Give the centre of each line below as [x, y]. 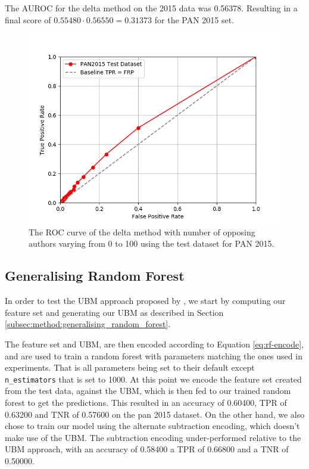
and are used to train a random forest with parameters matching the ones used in [154, 355]
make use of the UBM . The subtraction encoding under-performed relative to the [153, 437]
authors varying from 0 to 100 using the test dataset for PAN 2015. [152, 243]
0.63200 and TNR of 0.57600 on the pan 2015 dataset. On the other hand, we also [155, 414]
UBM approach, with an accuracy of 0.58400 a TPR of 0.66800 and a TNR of [147, 449]
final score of [28, 19]
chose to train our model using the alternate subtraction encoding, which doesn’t [152, 426]
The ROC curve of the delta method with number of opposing [142, 232]
